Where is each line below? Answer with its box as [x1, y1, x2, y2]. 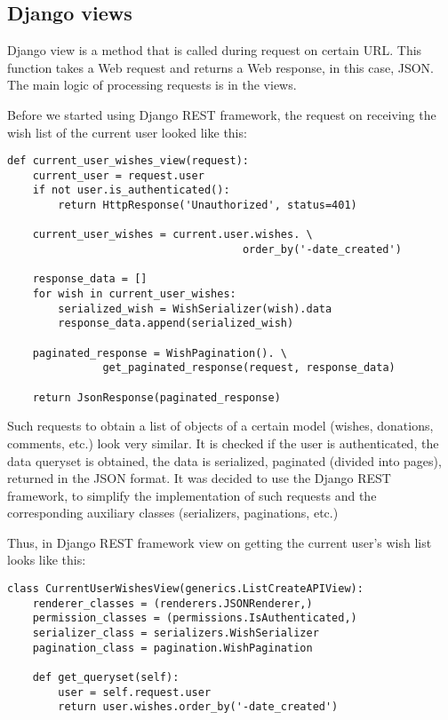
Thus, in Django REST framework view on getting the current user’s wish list [7, 533, 432, 551]
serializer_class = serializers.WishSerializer [32, 627, 319, 640]
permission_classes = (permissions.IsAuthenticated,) [32, 612, 357, 625]
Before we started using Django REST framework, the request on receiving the [7, 105, 436, 123]
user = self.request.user [58, 685, 212, 699]
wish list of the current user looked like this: [7, 123, 247, 141]
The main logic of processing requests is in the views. [7, 75, 297, 94]
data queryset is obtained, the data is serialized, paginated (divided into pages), [7, 451, 442, 470]
